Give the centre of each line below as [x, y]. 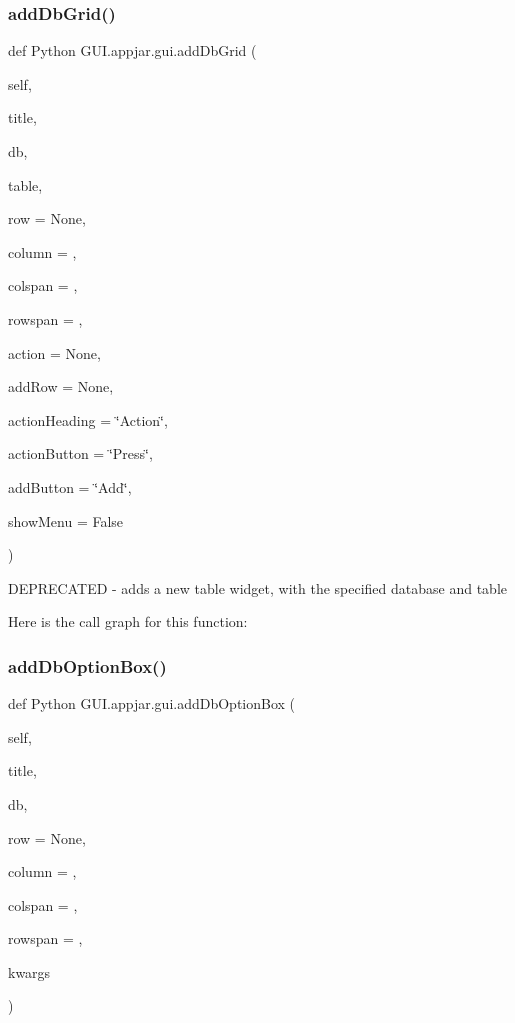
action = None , [54, 352]
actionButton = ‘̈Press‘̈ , [80, 453]
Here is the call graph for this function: [128, 621]
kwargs [29, 971]
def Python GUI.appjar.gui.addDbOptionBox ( [152, 703]
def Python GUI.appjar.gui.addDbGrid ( [132, 50]
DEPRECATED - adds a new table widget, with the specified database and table [257, 587]
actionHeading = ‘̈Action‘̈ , [88, 419]
